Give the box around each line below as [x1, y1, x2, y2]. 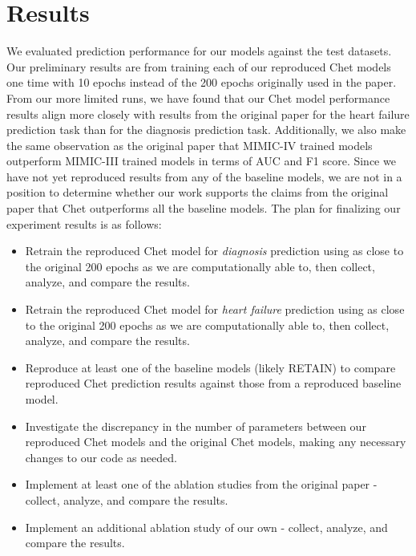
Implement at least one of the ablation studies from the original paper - [25, 476, 378, 493]
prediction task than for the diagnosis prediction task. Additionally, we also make [6, 121, 406, 138]
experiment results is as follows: [6, 215, 162, 232]
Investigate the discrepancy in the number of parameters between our [25, 417, 366, 434]
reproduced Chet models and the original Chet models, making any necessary [25, 433, 406, 450]
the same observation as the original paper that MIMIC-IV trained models [6, 136, 373, 153]
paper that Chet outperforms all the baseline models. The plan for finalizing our [6, 200, 401, 217]
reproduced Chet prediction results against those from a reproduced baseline [25, 375, 402, 392]
